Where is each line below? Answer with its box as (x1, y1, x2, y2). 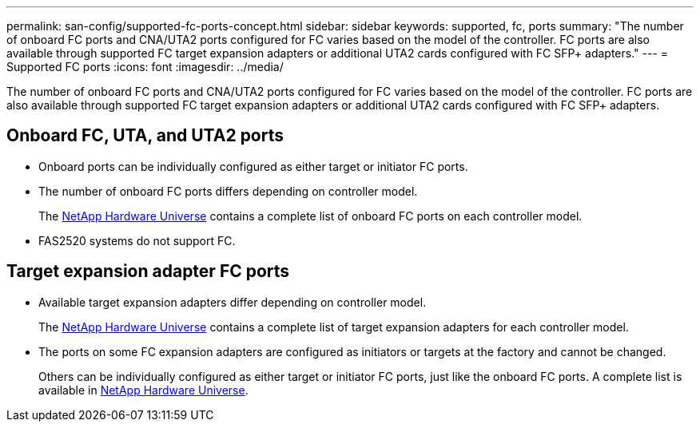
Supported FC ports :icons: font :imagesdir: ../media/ (6, 60, 284, 73)
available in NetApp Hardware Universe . (38, 382, 249, 397)
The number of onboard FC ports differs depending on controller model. (38, 184, 418, 198)
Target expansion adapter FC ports (6, 261, 290, 282)
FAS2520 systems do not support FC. (38, 233, 236, 248)
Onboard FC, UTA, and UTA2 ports (6, 125, 284, 146)
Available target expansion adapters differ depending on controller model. (38, 295, 427, 309)
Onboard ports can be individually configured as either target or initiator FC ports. (38, 159, 468, 173)
